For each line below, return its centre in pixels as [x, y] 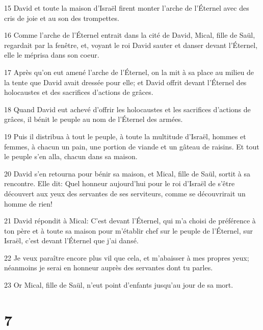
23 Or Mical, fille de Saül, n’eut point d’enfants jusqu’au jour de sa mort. [119, 285]
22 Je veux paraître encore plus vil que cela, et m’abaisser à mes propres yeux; [127, 257]
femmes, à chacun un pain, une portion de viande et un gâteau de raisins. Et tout [132, 146]
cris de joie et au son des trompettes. [62, 18]
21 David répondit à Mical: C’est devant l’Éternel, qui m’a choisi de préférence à [130, 221]
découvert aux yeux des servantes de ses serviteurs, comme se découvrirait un [125, 193]
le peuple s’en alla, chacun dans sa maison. [71, 156]
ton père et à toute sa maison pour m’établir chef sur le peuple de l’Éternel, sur [129, 230]
